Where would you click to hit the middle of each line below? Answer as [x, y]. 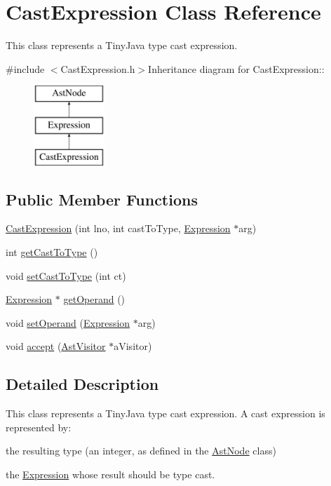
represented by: [39, 427]
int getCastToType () [52, 252]
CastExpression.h [98, 68]
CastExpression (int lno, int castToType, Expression [118, 228]
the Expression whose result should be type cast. [110, 474]
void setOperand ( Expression [68, 322]
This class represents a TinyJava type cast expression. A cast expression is [165, 413]
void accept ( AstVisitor [56, 346]
